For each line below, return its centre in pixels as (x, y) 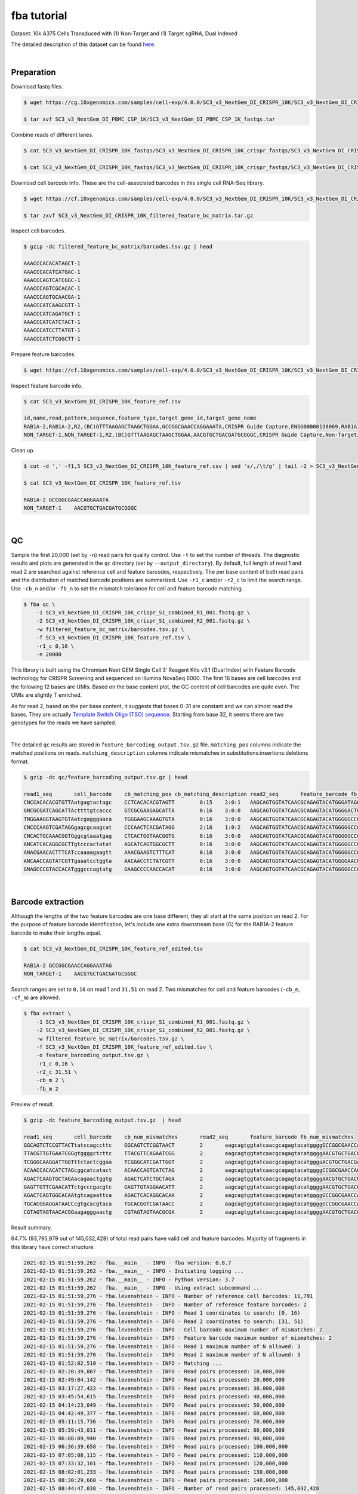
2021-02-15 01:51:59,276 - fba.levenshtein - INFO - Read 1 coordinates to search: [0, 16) (162, 1313)
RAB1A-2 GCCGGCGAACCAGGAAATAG (68, 965)
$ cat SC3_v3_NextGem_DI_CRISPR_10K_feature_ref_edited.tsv (113, 948)
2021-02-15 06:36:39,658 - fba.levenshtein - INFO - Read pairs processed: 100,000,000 (156, 1447)
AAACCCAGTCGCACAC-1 (52, 289)
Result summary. (32, 1227)
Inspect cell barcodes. (38, 231)
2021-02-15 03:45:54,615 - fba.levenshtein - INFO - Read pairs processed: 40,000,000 (154, 1397)
